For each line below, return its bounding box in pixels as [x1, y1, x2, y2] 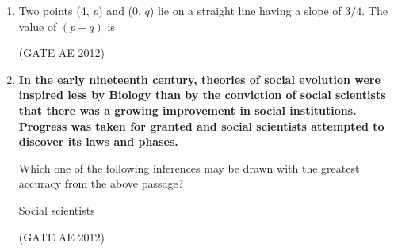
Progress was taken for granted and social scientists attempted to [18, 117, 384, 134]
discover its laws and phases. [18, 133, 178, 150]
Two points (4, [18, 2, 90, 18]
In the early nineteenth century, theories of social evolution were [18, 70, 381, 87]
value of [18, 17, 57, 34]
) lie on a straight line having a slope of [149, 2, 342, 18]
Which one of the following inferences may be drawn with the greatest [18, 159, 360, 176]
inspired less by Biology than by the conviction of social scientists [18, 86, 386, 103]
